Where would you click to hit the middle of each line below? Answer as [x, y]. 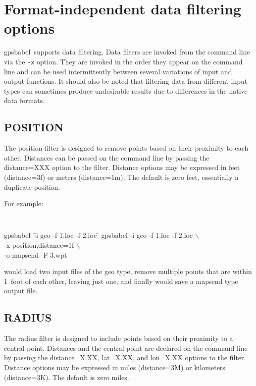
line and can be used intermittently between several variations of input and [118, 71]
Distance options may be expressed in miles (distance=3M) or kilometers [115, 367]
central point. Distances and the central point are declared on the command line [126, 348]
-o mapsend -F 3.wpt [36, 254]
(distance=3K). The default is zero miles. [67, 377]
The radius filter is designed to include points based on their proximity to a [119, 338]
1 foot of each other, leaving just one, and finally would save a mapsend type [121, 281]
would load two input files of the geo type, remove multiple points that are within [128, 271]
